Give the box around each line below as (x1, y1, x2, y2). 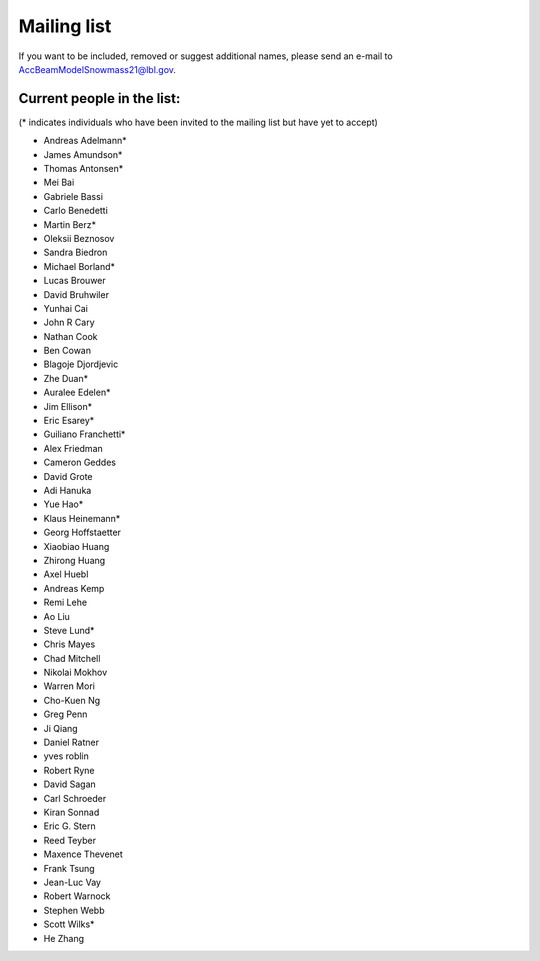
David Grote (43, 470, 94, 482)
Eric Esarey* (43, 415, 95, 427)
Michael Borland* (43, 260, 115, 272)
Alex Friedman (43, 442, 104, 454)
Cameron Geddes (43, 456, 117, 469)
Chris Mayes (43, 638, 96, 650)
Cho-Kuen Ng (43, 694, 101, 706)
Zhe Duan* (43, 372, 89, 384)
